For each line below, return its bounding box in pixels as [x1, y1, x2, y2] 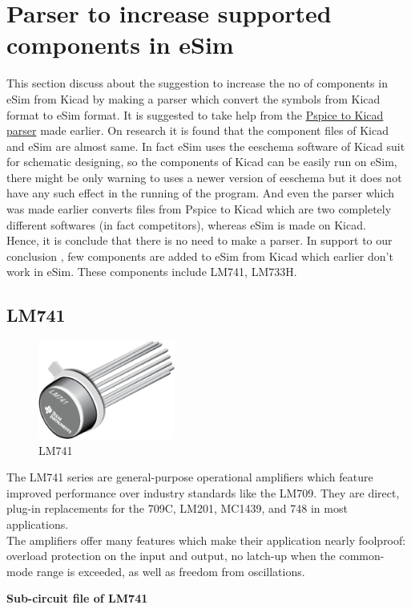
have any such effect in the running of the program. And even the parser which [6, 185, 395, 201]
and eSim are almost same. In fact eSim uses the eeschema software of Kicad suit [6, 137, 405, 154]
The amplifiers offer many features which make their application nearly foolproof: [6, 531, 406, 548]
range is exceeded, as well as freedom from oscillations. [36, 562, 305, 579]
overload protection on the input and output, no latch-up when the [6, 547, 336, 564]
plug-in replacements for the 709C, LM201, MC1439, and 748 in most [6, 500, 348, 517]
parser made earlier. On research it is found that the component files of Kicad [6, 122, 389, 139]
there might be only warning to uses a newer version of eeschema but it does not [6, 168, 402, 185]
